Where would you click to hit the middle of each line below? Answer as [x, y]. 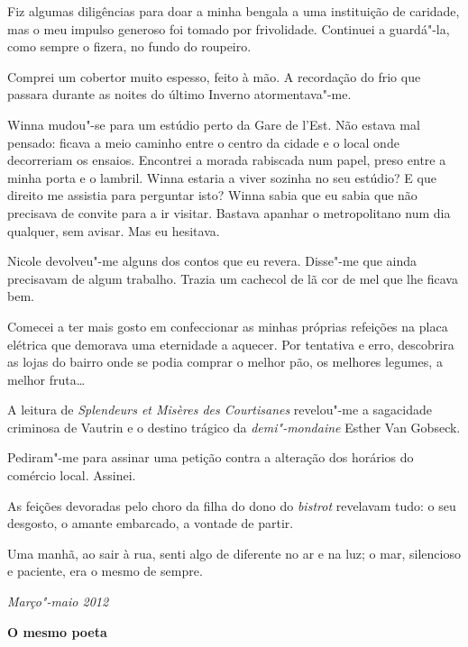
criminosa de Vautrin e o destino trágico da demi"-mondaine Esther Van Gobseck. [234, 427]
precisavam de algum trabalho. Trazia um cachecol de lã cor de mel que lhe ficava [233, 278]
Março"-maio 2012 [58, 601]
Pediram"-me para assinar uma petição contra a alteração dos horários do [211, 457]
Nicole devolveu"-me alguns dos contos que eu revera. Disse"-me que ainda [212, 261]
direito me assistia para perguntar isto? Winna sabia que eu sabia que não [212, 195]
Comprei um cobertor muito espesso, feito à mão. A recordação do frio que [214, 76]
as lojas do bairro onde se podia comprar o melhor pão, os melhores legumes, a [225, 362]
